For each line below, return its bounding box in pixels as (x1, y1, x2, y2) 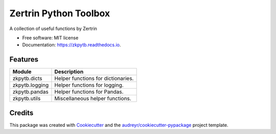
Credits (9, 109, 34, 117)
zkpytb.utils (12, 95, 41, 102)
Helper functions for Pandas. (54, 88, 124, 95)
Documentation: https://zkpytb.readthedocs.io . (22, 42, 121, 48)
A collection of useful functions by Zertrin (9, 25, 97, 32)
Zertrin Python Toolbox (9, 8, 110, 19)
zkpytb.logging (12, 82, 49, 89)
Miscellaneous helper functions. (54, 95, 131, 102)
